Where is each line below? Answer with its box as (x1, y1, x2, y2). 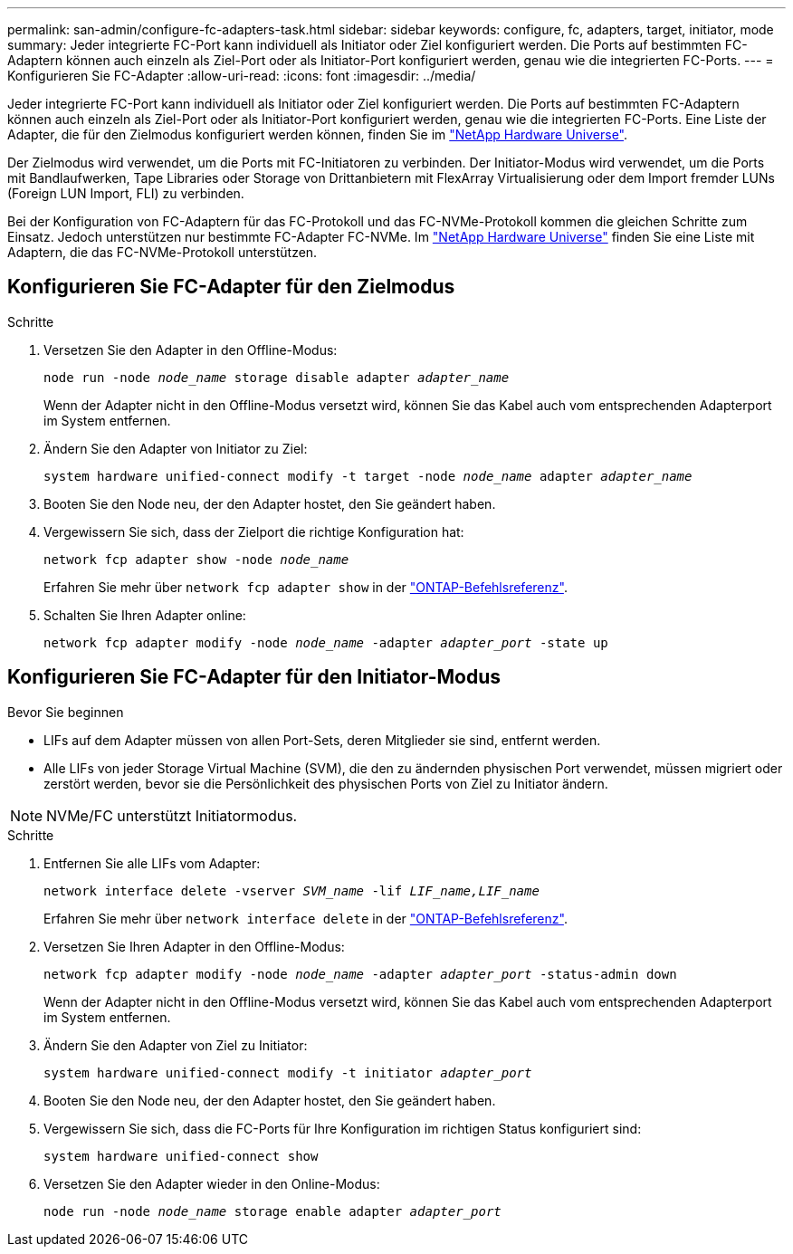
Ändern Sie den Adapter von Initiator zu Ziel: (43, 440, 308, 456)
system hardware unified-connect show (43, 1148, 319, 1163)
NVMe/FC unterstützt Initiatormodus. (46, 806, 298, 825)
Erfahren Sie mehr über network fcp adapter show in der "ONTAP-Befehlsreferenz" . (43, 579, 568, 595)
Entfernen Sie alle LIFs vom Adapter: (43, 855, 261, 871)
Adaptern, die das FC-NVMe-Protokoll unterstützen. (7, 244, 318, 260)
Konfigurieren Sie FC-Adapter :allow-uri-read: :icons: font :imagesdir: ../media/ (7, 68, 476, 83)
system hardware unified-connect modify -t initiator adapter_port (43, 1065, 532, 1080)
